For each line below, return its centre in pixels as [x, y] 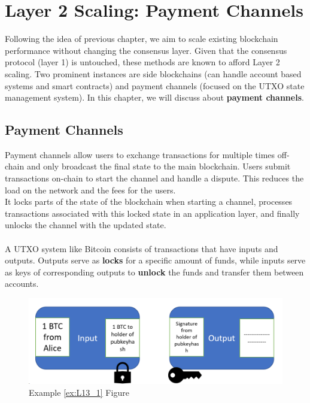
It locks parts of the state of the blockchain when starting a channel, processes [149, 201]
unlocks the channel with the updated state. [86, 225]
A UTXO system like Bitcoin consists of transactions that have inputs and [142, 248]
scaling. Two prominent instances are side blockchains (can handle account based [153, 73]
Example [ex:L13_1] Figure [79, 392]
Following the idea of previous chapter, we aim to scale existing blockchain [142, 39]
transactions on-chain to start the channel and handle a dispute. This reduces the [154, 178]
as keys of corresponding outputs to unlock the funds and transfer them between [154, 272]
